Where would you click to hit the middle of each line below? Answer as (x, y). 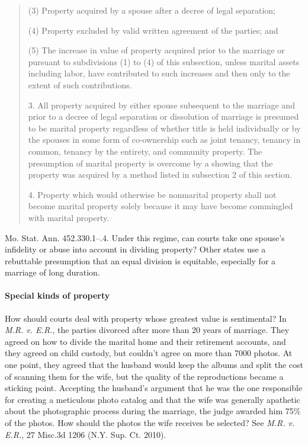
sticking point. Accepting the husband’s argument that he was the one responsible (154, 388)
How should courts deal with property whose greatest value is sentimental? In (146, 318)
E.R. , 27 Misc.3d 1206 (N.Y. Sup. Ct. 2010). (86, 434)
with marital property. (69, 217)
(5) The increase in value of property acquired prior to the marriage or (156, 50)
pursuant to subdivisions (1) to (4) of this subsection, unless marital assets (164, 61)
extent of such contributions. (80, 84)
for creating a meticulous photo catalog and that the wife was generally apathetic (153, 399)
